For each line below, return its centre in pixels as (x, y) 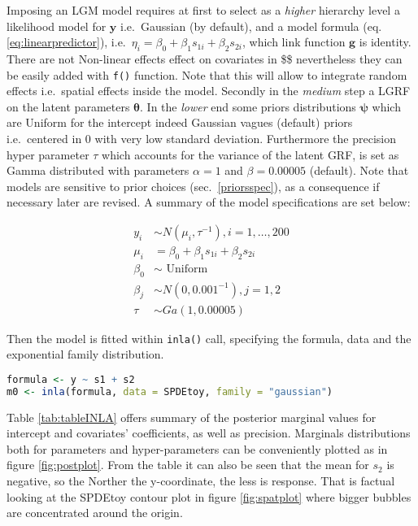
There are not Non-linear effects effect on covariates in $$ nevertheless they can (205, 58)
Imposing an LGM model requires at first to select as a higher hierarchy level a (203, 10)
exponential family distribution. (85, 354)
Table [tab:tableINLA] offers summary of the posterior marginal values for (192, 417)
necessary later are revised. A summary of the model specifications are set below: (209, 202)
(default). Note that (359, 170)
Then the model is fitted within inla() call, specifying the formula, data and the (209, 338)
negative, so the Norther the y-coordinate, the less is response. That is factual (201, 480)
